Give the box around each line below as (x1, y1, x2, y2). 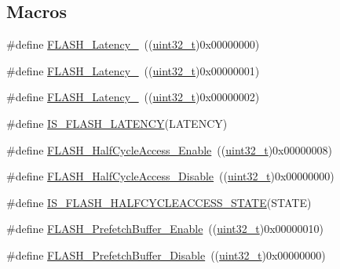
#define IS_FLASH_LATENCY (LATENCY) (6, 115, 228, 131)
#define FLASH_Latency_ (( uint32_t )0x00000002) (6, 89, 260, 105)
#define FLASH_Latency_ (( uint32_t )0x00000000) (6, 36, 260, 53)
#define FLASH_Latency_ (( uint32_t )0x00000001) (6, 62, 260, 78)
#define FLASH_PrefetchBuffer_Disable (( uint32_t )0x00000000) (6, 246, 326, 263)
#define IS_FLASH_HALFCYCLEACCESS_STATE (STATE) (6, 194, 312, 210)
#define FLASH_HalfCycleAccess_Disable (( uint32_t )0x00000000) (6, 168, 335, 184)
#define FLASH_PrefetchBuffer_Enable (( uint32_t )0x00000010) (6, 220, 324, 237)
